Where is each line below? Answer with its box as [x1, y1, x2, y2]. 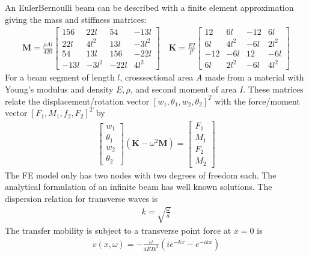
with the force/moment [215, 94, 300, 107]
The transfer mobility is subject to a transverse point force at [5, 224, 231, 237]
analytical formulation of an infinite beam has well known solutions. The [5, 180, 272, 193]
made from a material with [204, 71, 304, 84]
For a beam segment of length [5, 71, 115, 84]
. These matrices [243, 82, 304, 95]
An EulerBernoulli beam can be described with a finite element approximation [5, 1, 294, 13]
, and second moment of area [130, 82, 237, 95]
